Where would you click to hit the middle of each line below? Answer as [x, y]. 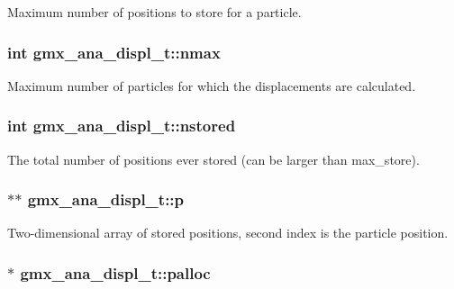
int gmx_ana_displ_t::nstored [122, 126]
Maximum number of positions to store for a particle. [154, 12]
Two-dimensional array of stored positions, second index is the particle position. [228, 233]
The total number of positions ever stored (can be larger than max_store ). [213, 159]
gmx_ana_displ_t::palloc [115, 272]
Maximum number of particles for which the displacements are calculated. [212, 85]
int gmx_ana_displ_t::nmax [114, 52]
